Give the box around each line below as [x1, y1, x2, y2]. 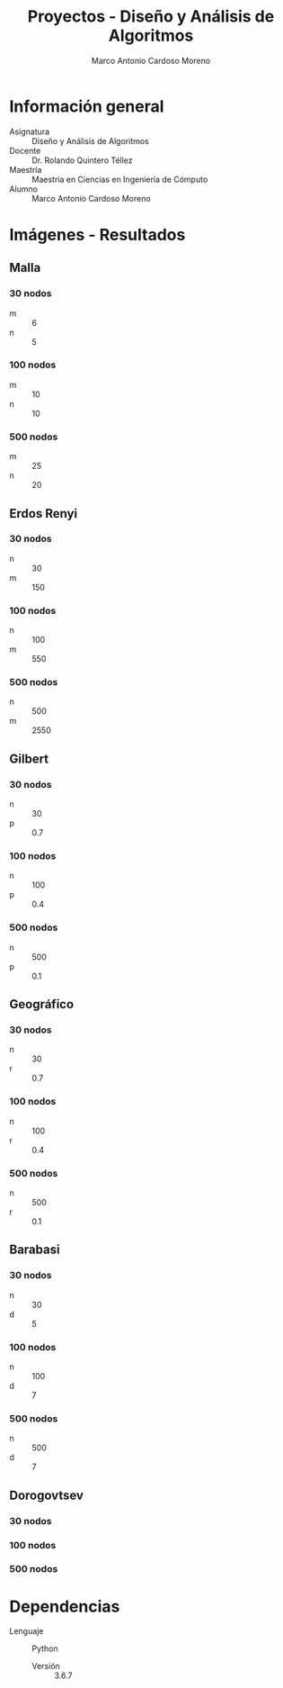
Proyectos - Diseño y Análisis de [27, 6, 275, 27]
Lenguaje [9, 1626, 44, 1637]
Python [31, 1643, 58, 1654]
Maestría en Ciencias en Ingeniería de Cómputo [31, 174, 208, 185]
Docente [9, 145, 41, 156]
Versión [31, 1661, 60, 1672]
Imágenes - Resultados [9, 224, 186, 245]
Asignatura [9, 126, 50, 137]
